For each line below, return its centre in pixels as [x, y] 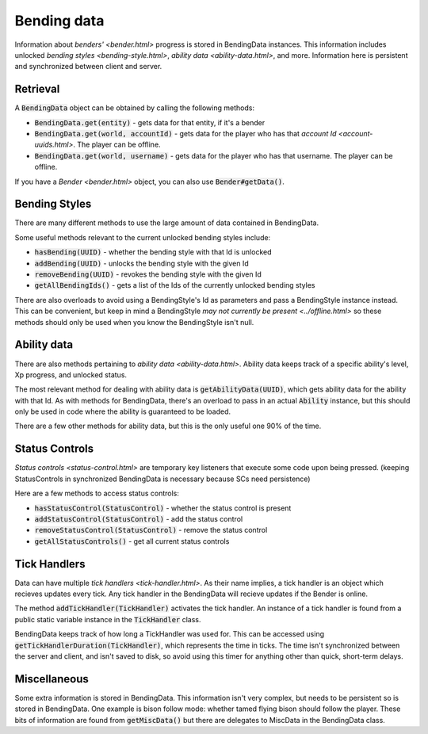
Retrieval [37, 89]
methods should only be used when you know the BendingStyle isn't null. [134, 322]
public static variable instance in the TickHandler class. [108, 619]
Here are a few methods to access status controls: [97, 493]
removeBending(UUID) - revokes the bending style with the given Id [148, 274]
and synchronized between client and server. [88, 67]
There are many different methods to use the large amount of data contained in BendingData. [167, 223]
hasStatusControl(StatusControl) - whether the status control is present [163, 508]
